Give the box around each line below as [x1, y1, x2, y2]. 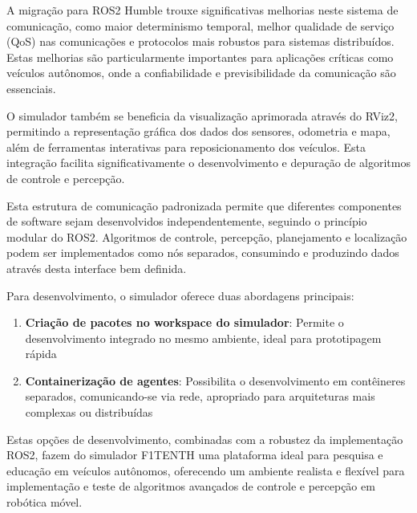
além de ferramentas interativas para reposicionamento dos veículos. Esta [6, 138, 366, 155]
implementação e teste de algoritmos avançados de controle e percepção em [6, 478, 375, 495]
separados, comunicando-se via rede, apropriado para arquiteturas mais [25, 388, 375, 405]
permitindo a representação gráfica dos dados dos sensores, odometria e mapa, [6, 123, 391, 140]
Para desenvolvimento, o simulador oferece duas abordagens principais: [6, 287, 354, 303]
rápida [25, 345, 57, 362]
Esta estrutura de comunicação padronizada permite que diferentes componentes [6, 197, 402, 214]
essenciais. [6, 79, 56, 96]
